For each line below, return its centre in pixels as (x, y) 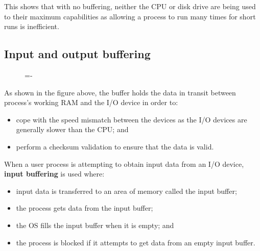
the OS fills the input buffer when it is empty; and (95, 225)
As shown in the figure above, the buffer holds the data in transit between (120, 92)
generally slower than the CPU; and (72, 129)
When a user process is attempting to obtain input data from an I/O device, (124, 164)
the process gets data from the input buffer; (85, 208)
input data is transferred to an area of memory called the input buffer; (126, 191)
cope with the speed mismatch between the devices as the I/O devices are (132, 119)
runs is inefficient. (32, 26)
